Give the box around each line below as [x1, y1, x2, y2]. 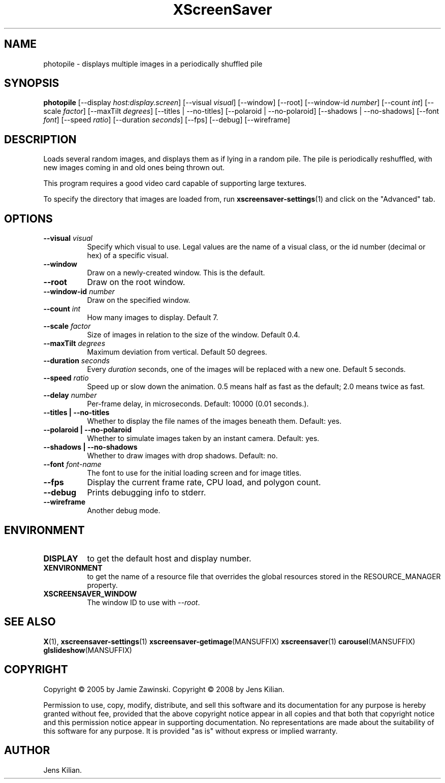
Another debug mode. [87, 506, 161, 515]
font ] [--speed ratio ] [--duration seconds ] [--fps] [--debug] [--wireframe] [43, 115, 291, 124]
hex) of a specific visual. [87, 251, 169, 260]
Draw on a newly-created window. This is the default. [87, 268, 265, 277]
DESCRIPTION [4, 133, 77, 146]
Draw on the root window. [87, 277, 185, 288]
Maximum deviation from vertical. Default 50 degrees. [87, 348, 267, 357]
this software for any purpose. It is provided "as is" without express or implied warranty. [43, 726, 338, 735]
